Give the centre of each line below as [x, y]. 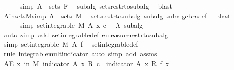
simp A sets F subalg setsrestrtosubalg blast [96, 6]
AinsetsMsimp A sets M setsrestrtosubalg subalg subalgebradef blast [117, 15]
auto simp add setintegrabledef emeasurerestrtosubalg [86, 34]
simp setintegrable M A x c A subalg [81, 25]
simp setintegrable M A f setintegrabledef [71, 44]
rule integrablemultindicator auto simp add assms [80, 53]
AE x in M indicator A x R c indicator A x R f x [86, 63]
